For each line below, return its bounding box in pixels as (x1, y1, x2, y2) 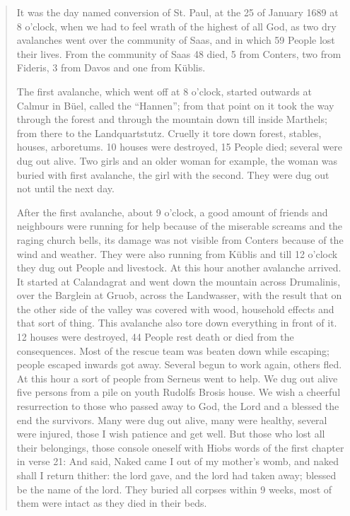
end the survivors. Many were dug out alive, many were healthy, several (16, 412, 327, 427)
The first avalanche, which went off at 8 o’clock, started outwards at (16, 83, 312, 98)
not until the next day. (16, 181, 115, 196)
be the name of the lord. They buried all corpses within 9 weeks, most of (16, 481, 332, 496)
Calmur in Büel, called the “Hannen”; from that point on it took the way (16, 98, 334, 112)
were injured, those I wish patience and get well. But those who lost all (16, 426, 325, 441)
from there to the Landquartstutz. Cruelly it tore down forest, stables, (16, 125, 322, 140)
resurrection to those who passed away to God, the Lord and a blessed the (16, 399, 339, 414)
